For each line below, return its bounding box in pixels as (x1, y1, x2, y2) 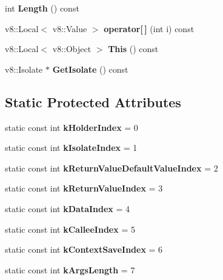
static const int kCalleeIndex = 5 (5, 222, 135, 235)
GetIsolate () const (52, 62, 128, 75)
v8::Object (52, 42, 92, 55)
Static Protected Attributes (5, 92, 181, 111)
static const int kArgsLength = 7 (5, 263, 135, 276)
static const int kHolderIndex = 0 (5, 121, 138, 133)
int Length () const (5, 2, 79, 14)
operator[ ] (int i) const (104, 22, 195, 35)
